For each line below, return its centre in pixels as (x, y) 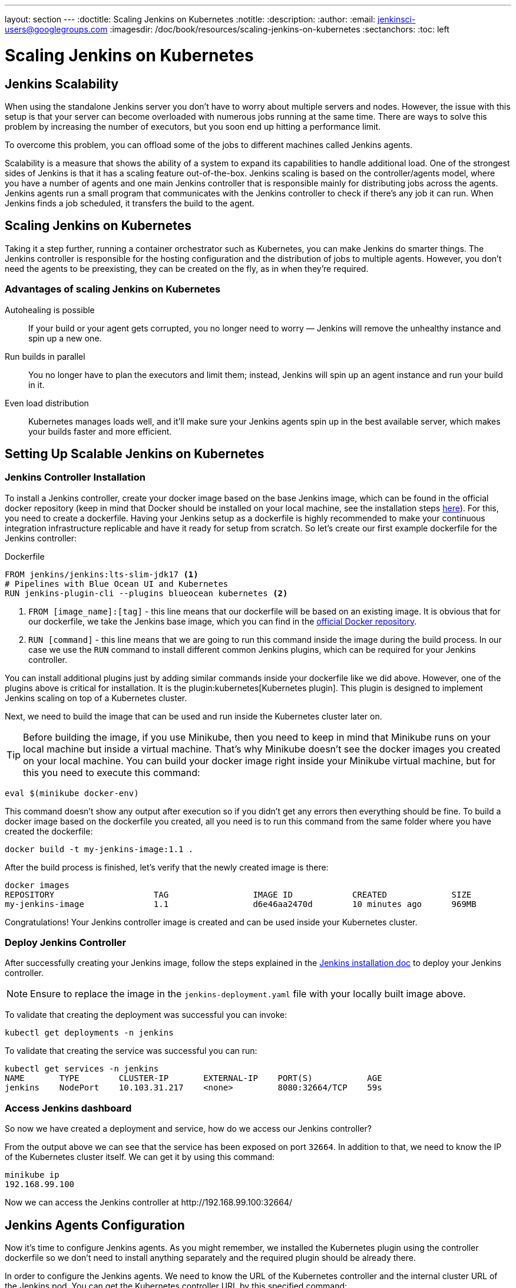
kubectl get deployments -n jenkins (89, 1033)
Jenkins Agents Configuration (95, 1225)
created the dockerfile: (49, 831)
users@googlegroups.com (56, 29)
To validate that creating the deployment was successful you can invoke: (146, 1015)
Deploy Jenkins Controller (66, 943)
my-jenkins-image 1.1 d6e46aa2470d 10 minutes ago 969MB (241, 904)
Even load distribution (47, 403)
